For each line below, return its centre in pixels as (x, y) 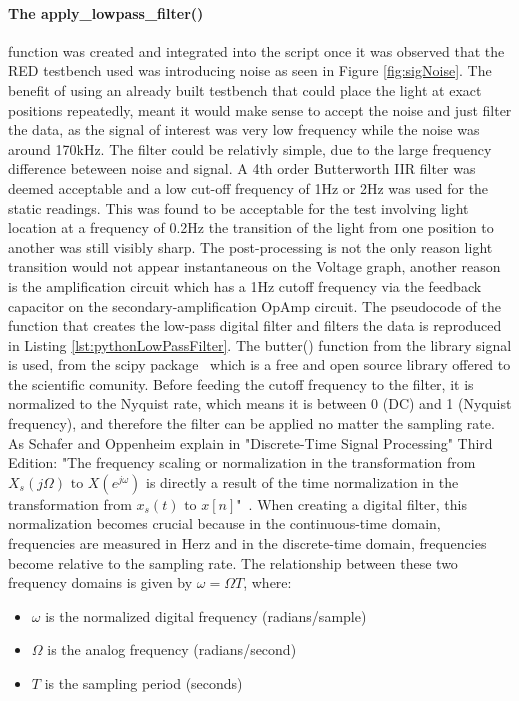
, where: (267, 582)
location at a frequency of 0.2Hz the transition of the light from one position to (251, 227)
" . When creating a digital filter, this (351, 503)
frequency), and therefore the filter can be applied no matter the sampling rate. (251, 423)
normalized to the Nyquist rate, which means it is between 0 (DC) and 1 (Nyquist (260, 403)
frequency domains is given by (100, 582)
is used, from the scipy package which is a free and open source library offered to (259, 364)
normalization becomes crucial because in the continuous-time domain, (224, 523)
